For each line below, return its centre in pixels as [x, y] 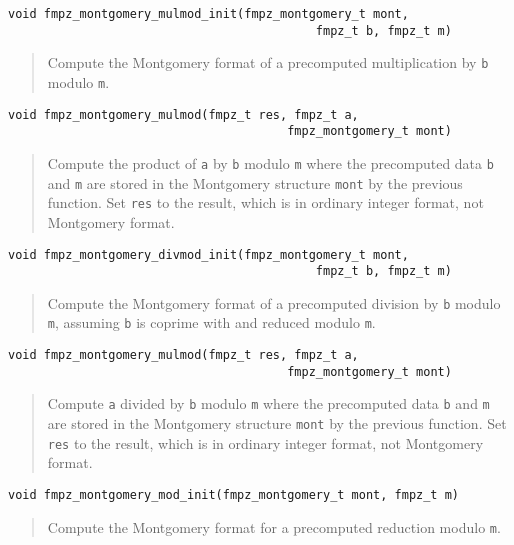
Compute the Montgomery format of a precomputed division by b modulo [274, 302]
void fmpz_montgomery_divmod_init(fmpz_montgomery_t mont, [208, 254]
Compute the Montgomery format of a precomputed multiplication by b [268, 62]
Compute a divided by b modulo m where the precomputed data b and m [268, 403]
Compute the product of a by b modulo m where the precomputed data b [270, 162]
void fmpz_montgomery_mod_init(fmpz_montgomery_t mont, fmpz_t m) [234, 495]
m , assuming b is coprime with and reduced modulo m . [211, 322]
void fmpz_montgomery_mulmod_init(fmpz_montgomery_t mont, [208, 14]
